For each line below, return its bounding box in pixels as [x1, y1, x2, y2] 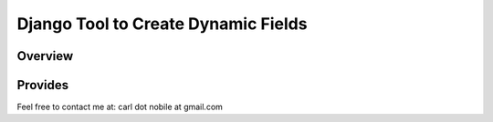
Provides [16, 77, 68, 93]
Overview [16, 48, 74, 64]
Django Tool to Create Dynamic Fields [16, 14, 308, 34]
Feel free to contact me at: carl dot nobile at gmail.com [16, 101, 224, 113]
